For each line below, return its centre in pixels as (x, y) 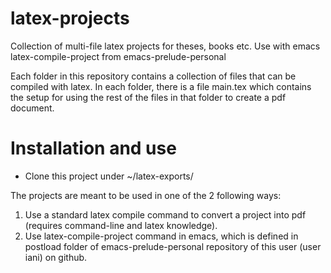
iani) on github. (56, 257)
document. (32, 108)
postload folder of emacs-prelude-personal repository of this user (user (173, 246)
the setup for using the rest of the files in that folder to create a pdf (148, 97)
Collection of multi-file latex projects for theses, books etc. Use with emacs (165, 46)
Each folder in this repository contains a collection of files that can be (153, 76)
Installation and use (93, 148)
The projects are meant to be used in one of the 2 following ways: (146, 195)
